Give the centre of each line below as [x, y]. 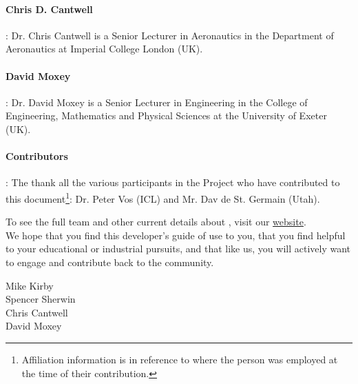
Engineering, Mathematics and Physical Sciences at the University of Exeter [166, 115]
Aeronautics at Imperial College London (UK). [104, 49]
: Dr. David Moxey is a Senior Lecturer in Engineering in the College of [157, 102]
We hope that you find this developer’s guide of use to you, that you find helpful [176, 235]
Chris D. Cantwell [49, 9]
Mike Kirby [30, 285]
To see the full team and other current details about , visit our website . [156, 222]
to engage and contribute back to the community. [110, 262]
